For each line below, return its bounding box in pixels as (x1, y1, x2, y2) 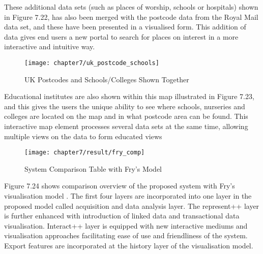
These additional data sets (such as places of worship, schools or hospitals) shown (4, 2, 258, 12)
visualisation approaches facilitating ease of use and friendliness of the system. (4, 230, 248, 241)
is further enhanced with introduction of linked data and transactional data (4, 210, 240, 221)
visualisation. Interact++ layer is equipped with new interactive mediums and (4, 220, 248, 231)
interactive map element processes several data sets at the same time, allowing (4, 121, 248, 131)
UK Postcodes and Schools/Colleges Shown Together (24, 74, 189, 84)
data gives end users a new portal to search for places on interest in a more (4, 31, 239, 42)
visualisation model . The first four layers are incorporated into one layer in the (4, 190, 252, 201)
